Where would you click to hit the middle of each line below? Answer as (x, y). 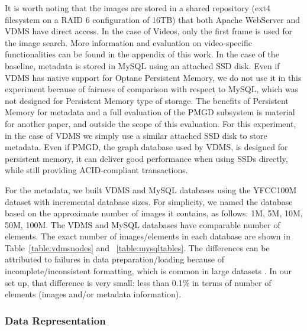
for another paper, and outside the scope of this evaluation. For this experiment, (151, 123)
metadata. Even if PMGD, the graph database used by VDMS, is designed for (146, 147)
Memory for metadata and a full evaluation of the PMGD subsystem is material (150, 112)
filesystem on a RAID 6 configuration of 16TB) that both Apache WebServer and (153, 19)
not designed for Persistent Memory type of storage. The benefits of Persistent (147, 100)
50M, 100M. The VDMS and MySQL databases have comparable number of (143, 224)
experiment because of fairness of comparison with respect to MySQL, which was (152, 89)
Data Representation (55, 320)
